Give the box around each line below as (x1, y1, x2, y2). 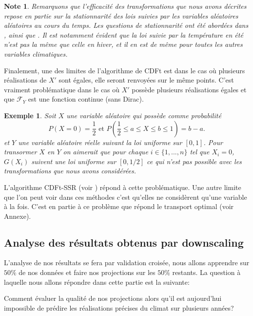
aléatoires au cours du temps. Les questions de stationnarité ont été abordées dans (4, 20, 249, 30)
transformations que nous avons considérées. (4, 166, 136, 176)
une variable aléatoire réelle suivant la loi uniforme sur (18, 137, 182, 147)
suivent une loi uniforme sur (31, 156, 117, 166)
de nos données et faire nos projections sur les (19, 267, 156, 277)
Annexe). (4, 211, 31, 221)
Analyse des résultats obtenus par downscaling (4, 234, 244, 250)
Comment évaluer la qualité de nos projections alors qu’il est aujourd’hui (4, 293, 222, 303)
